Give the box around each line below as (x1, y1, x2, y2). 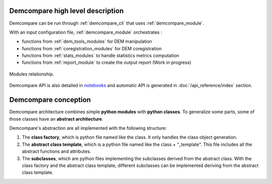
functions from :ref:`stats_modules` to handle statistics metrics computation (22, 53, 179, 59)
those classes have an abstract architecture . (9, 116, 103, 122)
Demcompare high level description (9, 7, 124, 15)
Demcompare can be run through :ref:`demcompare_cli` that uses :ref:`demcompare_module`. (9, 20, 205, 26)
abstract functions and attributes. (22, 148, 92, 154)
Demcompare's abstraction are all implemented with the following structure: (9, 125, 167, 131)
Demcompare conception (9, 96, 91, 104)
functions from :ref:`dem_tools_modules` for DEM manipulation (22, 38, 152, 45)
